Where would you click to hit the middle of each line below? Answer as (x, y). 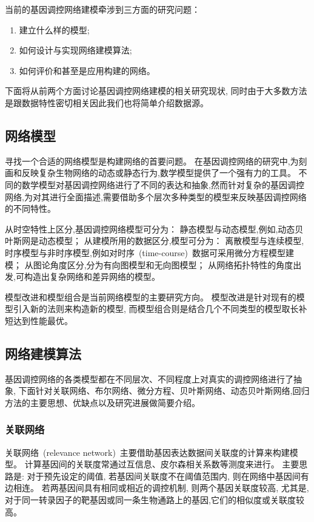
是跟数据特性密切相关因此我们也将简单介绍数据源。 (107, 102)
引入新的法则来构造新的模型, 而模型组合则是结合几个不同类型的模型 (147, 309)
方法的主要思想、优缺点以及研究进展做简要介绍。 (102, 402)
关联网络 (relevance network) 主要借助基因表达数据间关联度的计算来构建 (147, 452)
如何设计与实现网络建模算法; (75, 50)
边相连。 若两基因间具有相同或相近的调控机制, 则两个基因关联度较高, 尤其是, (157, 488)
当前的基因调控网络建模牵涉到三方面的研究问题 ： (102, 9)
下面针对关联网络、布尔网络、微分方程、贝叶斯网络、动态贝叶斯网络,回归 (164, 391)
